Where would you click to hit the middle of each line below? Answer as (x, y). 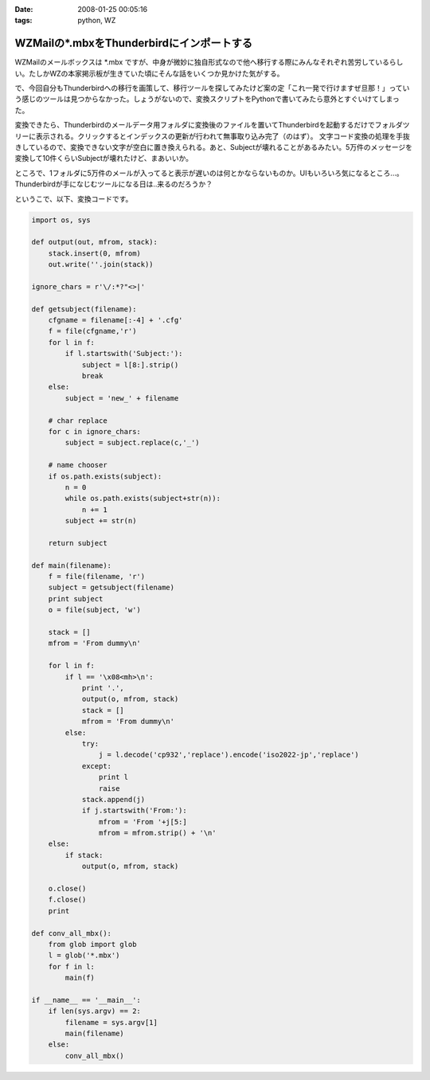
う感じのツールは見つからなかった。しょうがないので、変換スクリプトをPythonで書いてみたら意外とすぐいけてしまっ (207, 99)
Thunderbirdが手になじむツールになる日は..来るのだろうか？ (113, 184)
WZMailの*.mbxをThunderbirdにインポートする (134, 43)
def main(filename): (71, 565)
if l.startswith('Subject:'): (124, 354)
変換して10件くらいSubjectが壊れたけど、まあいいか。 (104, 158)
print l (113, 777)
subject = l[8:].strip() (130, 365)
